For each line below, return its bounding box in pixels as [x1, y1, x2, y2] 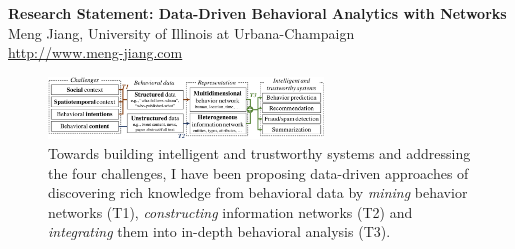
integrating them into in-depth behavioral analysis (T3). [48, 221, 391, 242]
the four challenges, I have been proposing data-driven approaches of [48, 162, 469, 183]
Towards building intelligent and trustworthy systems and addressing [48, 143, 471, 164]
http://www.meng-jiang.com [8, 42, 183, 63]
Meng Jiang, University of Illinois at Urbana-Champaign [8, 22, 355, 43]
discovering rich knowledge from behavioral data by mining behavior [48, 182, 468, 203]
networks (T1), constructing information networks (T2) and [48, 201, 413, 222]
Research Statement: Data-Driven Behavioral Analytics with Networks [8, 3, 507, 23]
